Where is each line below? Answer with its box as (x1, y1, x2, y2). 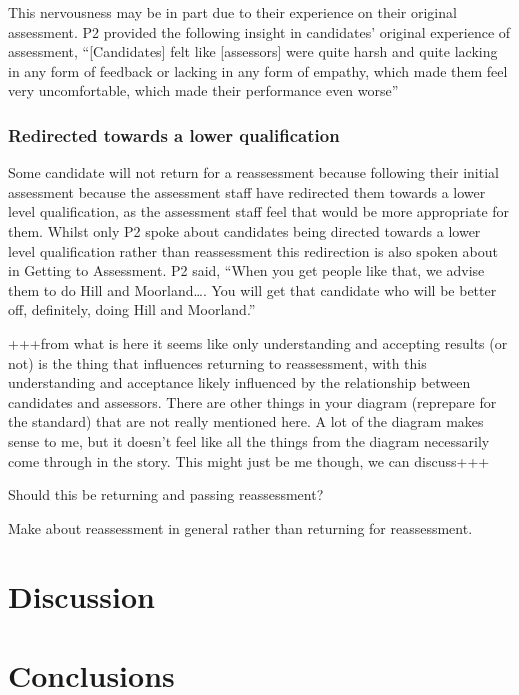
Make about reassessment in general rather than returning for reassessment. (8, 517, 473, 538)
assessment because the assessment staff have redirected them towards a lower (8, 181, 486, 202)
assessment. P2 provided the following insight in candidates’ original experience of (8, 21, 511, 42)
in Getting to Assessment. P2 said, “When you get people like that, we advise (8, 260, 485, 281)
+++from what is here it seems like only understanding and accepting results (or (8, 332, 508, 353)
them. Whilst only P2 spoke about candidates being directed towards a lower (8, 220, 481, 241)
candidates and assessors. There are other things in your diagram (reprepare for (8, 391, 497, 412)
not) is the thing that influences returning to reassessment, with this (8, 352, 427, 373)
